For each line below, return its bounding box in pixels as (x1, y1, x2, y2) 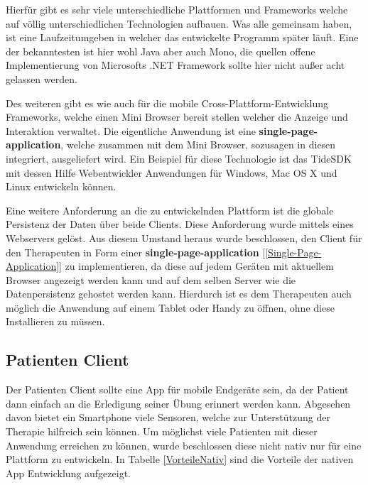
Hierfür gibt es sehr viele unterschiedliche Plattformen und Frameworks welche (6, 2, 348, 16)
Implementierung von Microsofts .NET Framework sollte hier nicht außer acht (6, 58, 345, 72)
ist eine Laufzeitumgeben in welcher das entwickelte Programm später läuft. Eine (6, 30, 359, 45)
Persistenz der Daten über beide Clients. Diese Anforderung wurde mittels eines (6, 217, 354, 231)
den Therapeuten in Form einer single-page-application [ (6, 244, 266, 259)
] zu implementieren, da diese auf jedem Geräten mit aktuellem (59, 258, 334, 273)
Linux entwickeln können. (6, 179, 117, 194)
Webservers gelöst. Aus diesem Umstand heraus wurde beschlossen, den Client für (6, 230, 362, 245)
